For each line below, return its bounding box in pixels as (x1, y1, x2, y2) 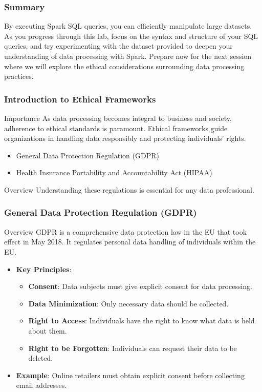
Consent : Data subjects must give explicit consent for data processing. (28, 281, 252, 292)
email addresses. (16, 380, 67, 390)
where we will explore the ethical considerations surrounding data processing (4, 60, 245, 71)
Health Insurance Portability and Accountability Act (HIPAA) (16, 167, 212, 178)
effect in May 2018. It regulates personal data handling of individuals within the (4, 236, 256, 247)
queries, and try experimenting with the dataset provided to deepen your (4, 40, 233, 51)
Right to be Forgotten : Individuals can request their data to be (28, 342, 237, 353)
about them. (28, 325, 67, 336)
